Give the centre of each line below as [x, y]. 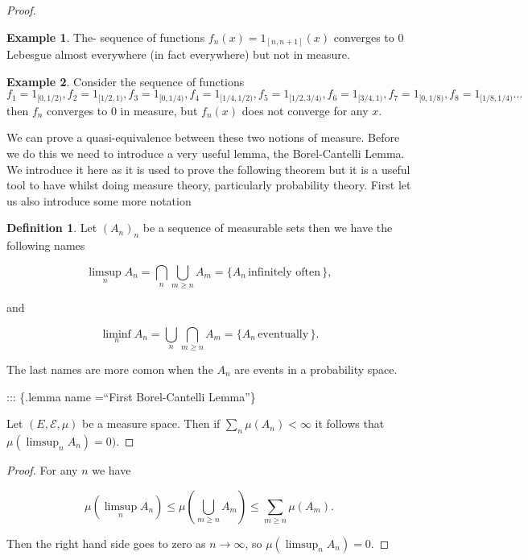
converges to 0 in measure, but [122, 110]
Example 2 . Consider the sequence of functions [126, 81]
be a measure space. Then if [151, 423]
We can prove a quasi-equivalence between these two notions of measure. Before [203, 137]
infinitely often [284, 272]
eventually [283, 334]
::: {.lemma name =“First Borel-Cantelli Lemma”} [131, 396]
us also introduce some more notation [99, 200]
